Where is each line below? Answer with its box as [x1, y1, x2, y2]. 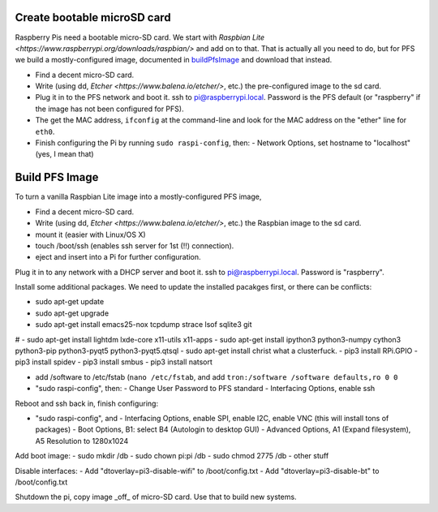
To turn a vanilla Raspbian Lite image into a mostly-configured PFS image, [15, 191, 262, 202]
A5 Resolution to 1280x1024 [35, 436, 129, 445]
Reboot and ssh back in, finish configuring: [15, 398, 158, 408]
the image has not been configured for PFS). [35, 104, 184, 114]
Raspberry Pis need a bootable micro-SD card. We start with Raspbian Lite [15, 32, 265, 42]
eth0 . [35, 127, 55, 136]
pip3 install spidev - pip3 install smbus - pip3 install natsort [15, 357, 213, 367]
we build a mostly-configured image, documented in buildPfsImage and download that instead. [15, 55, 333, 65]
